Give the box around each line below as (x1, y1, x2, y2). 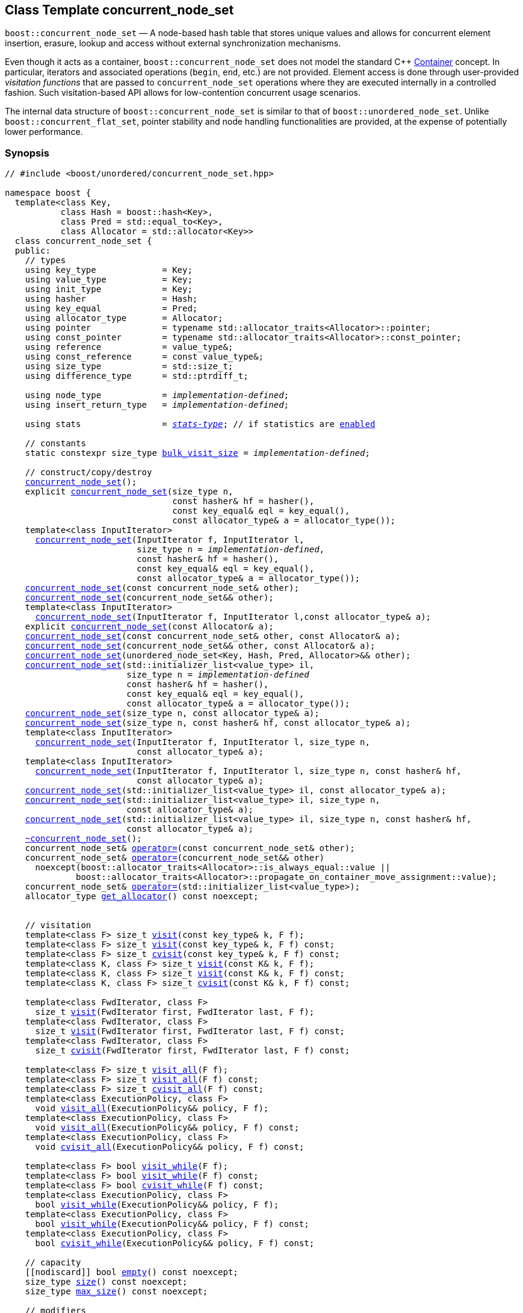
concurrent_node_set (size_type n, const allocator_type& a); (25, 708, 320, 719)
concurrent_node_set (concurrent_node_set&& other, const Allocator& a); (25, 641, 376, 651)
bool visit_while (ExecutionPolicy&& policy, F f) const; (35, 1219, 309, 1229)
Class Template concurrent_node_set (5, 2, 234, 17)
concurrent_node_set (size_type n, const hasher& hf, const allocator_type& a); (25, 718, 411, 728)
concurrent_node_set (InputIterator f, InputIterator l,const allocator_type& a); (35, 612, 432, 622)
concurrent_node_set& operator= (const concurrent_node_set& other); (25, 843, 355, 853)
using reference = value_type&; (25, 342, 234, 352)
